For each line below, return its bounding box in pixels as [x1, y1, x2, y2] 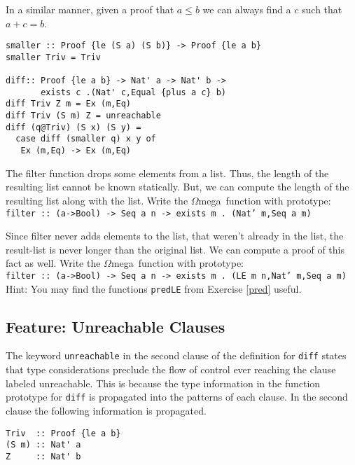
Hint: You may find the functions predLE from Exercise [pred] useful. [6, 281, 302, 296]
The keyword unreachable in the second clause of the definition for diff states [6, 348, 347, 363]
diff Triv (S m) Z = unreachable [6, 111, 161, 121]
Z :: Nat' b [6, 451, 81, 461]
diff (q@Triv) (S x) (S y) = [6, 122, 141, 132]
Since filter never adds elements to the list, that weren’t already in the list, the [6, 228, 344, 243]
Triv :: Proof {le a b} [6, 428, 121, 438]
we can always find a [202, 2, 291, 16]
